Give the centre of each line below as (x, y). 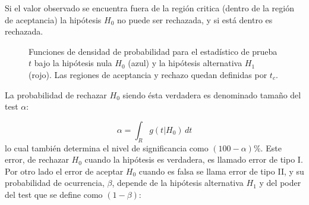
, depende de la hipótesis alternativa (178, 183)
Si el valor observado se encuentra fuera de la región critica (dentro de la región (149, 8)
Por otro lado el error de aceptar (64, 171)
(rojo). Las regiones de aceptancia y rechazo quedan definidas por (148, 74)
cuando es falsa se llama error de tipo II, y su (221, 171)
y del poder (280, 183)
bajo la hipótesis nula (73, 63)
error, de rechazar (37, 159)
